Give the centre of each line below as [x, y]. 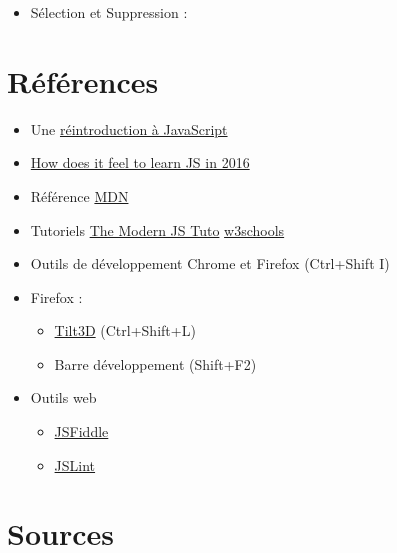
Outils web [63, 397]
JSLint [75, 464]
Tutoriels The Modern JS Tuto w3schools [157, 229]
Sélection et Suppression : [109, 12]
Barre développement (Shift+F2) [155, 363]
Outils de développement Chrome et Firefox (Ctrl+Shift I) [210, 263]
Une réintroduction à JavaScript [129, 128]
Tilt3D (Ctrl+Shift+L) [125, 330]
